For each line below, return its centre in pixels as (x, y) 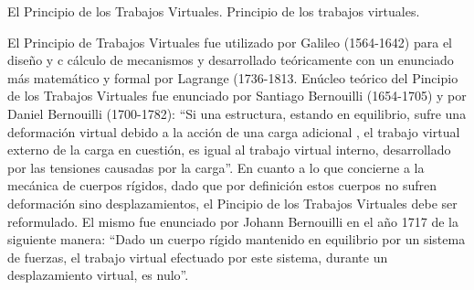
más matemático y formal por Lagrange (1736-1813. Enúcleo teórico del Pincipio (233, 77)
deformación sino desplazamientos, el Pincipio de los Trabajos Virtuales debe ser (232, 203)
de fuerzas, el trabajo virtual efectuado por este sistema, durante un (198, 257)
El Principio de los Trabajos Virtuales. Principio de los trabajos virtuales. (214, 11)
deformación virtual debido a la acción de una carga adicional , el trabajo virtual (234, 131)
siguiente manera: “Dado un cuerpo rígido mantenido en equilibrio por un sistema (237, 239)
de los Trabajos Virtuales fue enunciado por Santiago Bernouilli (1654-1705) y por (237, 96)
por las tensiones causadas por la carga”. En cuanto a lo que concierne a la (216, 167)
